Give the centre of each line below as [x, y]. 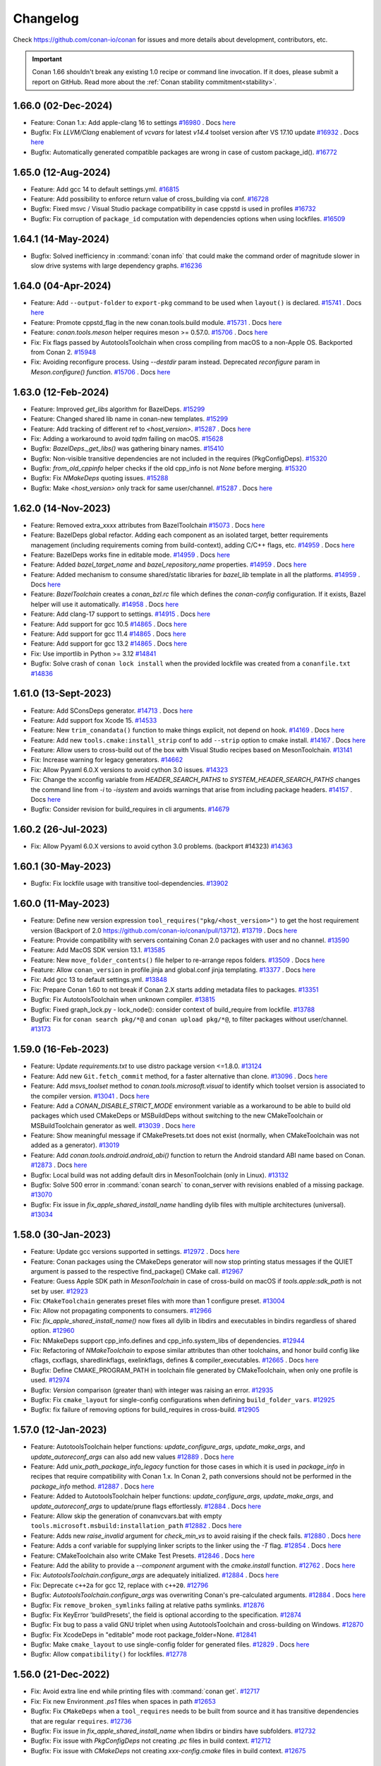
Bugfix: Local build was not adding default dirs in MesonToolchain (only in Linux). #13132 [160, 1175]
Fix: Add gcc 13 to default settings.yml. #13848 [99, 980]
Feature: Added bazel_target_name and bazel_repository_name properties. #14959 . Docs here [169, 564]
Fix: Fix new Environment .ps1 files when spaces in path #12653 [123, 1701]
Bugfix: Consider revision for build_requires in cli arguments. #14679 [130, 810]
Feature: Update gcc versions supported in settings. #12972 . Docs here [135, 1252]
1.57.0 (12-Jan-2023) [60, 1430]
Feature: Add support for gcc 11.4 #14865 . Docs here [108, 634]
